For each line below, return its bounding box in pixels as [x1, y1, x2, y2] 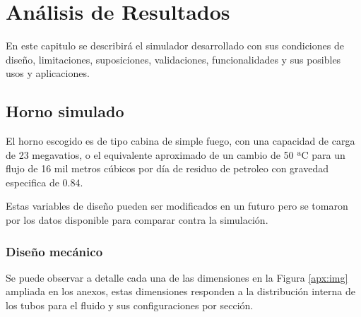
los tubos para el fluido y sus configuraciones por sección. [6, 298, 254, 313]
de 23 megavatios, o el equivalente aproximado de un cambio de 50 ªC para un [6, 147, 345, 162]
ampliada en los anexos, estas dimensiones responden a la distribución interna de [6, 284, 356, 299]
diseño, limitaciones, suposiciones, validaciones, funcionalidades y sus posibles [6, 52, 341, 66]
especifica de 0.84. [6, 174, 83, 189]
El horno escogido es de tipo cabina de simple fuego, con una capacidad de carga [6, 133, 355, 148]
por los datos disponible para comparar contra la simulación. [6, 213, 268, 227]
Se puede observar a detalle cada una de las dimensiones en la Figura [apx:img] [6, 270, 348, 285]
